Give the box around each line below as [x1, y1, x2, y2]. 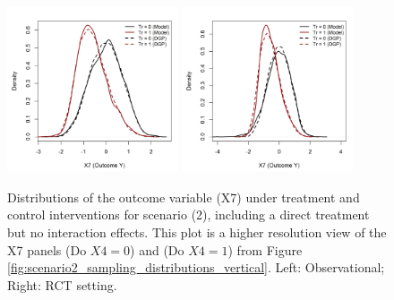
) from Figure [227, 240, 303, 259]
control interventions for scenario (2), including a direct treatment [7, 205, 370, 224]
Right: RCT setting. [7, 275, 117, 294]
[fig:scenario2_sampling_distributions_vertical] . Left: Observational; [7, 258, 385, 277]
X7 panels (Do [7, 240, 87, 259]
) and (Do [130, 240, 184, 259]
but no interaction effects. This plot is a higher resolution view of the [7, 223, 387, 242]
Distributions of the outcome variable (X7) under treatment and [7, 187, 360, 206]
